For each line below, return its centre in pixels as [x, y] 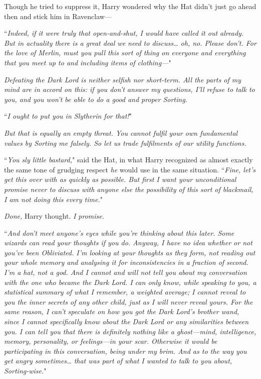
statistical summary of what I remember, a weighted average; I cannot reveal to [125, 292]
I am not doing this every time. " [53, 199]
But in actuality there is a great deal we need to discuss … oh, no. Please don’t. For [130, 42]
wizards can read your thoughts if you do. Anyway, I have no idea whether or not [128, 243]
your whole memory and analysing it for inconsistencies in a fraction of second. [126, 262]
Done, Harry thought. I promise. [54, 216]
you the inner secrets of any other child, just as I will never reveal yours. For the [128, 301]
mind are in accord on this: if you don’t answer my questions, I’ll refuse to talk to [129, 89]
